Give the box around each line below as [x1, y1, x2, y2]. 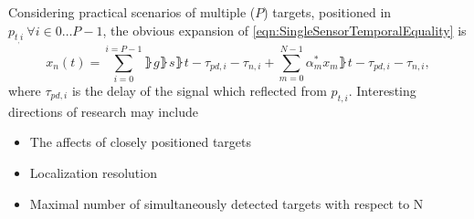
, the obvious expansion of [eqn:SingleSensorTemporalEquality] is [102, 20, 467, 39]
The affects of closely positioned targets [29, 132, 251, 151]
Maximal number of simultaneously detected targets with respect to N [29, 193, 424, 213]
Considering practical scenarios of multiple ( [8, 3, 256, 21]
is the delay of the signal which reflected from [71, 80, 327, 99]
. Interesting [348, 80, 416, 99]
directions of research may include [8, 101, 198, 120]
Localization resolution [29, 162, 157, 182]
